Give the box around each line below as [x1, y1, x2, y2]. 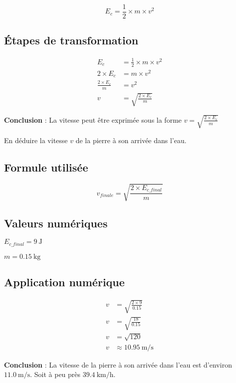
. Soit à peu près [30, 369, 81, 380]
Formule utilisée [4, 159, 88, 175]
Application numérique [4, 274, 125, 290]
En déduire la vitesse [4, 135, 68, 145]
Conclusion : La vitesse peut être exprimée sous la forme [4, 114, 182, 125]
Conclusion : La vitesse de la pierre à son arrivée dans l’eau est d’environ [4, 359, 232, 370]
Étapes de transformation [4, 32, 139, 48]
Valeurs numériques [4, 215, 108, 230]
